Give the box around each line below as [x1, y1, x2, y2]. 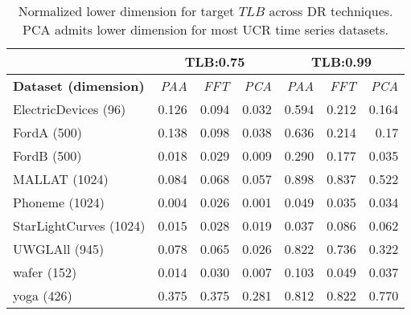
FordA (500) [13, 123, 83, 141]
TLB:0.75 [184, 52, 245, 71]
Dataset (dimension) [13, 76, 145, 95]
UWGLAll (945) [13, 239, 105, 258]
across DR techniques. [269, 2, 393, 20]
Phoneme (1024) [13, 193, 105, 211]
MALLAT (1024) [13, 170, 109, 188]
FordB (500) [13, 146, 82, 165]
